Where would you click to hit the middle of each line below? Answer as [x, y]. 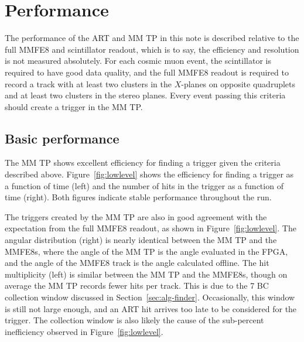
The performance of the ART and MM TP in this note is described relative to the [152, 38]
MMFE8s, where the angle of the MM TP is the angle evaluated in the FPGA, [146, 251]
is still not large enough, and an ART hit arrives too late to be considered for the [151, 308]
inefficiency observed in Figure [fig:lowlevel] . [84, 331]
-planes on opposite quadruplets [238, 83]
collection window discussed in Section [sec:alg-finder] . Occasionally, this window [150, 297]
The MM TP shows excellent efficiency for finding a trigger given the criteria [143, 163]
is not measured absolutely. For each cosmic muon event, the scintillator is [138, 61]
